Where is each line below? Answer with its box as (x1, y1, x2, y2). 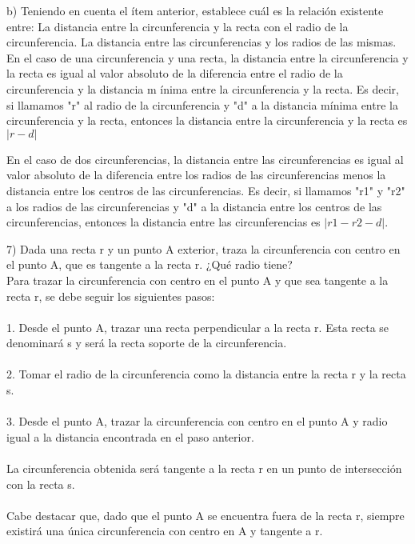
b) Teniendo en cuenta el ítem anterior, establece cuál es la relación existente (6, 2, 384, 18)
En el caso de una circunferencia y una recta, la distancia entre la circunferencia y (6, 49, 409, 66)
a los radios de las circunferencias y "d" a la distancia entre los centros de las (6, 198, 382, 214)
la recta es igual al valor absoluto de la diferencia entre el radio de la (6, 65, 343, 82)
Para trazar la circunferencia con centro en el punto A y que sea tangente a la (6, 271, 389, 288)
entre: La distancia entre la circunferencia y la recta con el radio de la (6, 18, 349, 34)
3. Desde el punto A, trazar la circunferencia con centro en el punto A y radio (6, 413, 388, 430)
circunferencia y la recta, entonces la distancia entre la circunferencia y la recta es (6, 112, 408, 129)
